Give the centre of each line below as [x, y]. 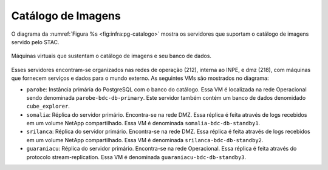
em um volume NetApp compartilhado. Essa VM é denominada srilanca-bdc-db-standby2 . [145, 140]
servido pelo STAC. [35, 42]
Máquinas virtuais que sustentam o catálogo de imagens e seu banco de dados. [111, 56]
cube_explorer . [48, 106]
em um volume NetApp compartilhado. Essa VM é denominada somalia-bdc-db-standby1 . [143, 123]
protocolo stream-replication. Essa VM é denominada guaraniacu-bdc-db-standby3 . [136, 157]
